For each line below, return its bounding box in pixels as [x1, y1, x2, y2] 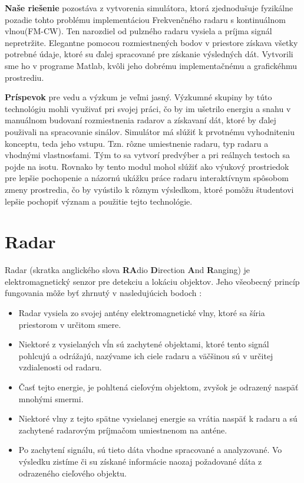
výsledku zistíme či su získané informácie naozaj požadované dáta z [18, 455, 262, 467]
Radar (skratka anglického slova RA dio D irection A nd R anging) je [5, 264, 250, 276]
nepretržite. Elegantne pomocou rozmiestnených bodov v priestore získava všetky [5, 36, 298, 48]
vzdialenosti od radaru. [18, 361, 102, 373]
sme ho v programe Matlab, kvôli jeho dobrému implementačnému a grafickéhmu [5, 59, 298, 71]
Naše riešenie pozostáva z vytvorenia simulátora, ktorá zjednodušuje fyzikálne [5, 2, 293, 14]
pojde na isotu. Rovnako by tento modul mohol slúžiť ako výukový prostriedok [5, 160, 289, 172]
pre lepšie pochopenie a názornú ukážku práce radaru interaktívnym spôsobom [5, 172, 289, 184]
